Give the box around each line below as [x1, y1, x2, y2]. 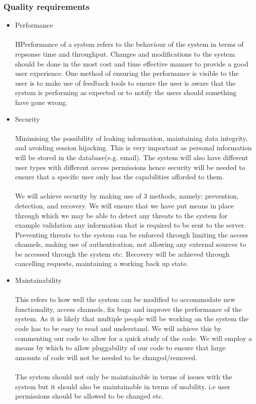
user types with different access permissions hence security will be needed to [15, 162, 245, 172]
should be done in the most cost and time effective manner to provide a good [15, 58, 249, 68]
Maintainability [15, 275, 62, 285]
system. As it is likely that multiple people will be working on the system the [15, 313, 249, 324]
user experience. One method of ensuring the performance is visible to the [15, 68, 239, 78]
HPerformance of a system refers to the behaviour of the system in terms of [15, 39, 244, 49]
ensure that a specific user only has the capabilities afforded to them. [15, 171, 224, 182]
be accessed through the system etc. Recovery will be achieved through [15, 248, 230, 259]
